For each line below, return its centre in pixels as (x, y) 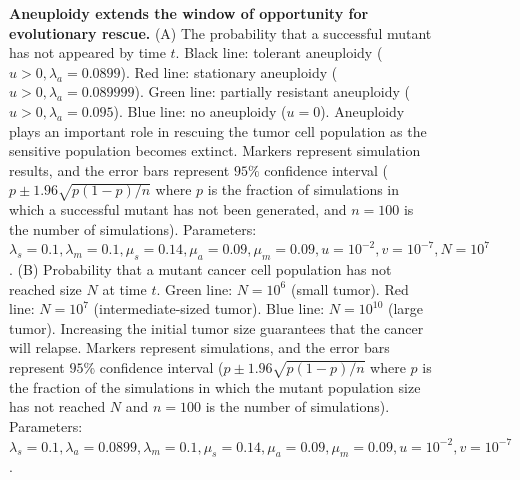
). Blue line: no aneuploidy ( (200, 110)
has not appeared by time (87, 52)
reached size (45, 288)
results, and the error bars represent (119, 169)
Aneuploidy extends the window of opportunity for (189, 13)
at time (124, 288)
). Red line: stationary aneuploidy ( (229, 71)
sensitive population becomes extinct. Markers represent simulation (215, 150)
